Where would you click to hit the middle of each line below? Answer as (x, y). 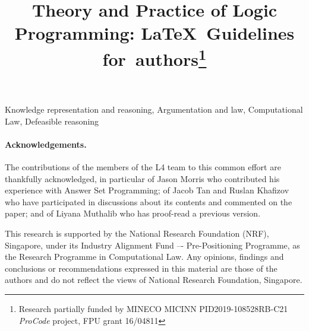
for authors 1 (154, 57)
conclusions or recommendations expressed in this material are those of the (141, 268)
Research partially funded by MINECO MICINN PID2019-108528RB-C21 (153, 308)
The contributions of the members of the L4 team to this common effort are (143, 167)
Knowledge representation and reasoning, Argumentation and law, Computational (154, 109)
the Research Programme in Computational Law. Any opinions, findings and (144, 257)
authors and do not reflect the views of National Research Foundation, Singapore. (154, 280)
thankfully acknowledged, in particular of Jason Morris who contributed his (142, 178)
